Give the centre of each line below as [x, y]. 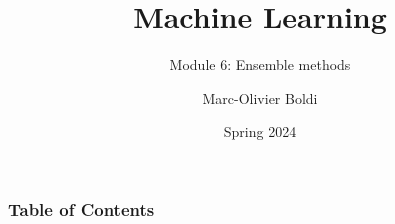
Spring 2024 [260, 131]
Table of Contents [81, 208]
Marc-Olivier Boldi [260, 97]
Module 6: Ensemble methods [260, 64]
